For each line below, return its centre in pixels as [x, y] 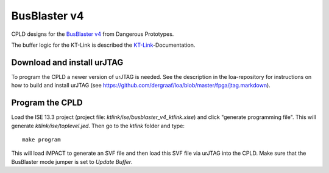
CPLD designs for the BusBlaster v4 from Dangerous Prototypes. [93, 34]
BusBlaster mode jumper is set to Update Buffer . [72, 161]
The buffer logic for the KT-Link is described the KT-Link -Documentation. [103, 45]
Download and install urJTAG [67, 62]
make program [41, 139]
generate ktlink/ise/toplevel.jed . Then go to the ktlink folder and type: [98, 126]
